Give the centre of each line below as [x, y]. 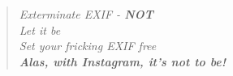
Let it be [40, 30]
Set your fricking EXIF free [88, 46]
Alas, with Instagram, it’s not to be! [123, 61]
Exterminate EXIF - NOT [86, 14]
